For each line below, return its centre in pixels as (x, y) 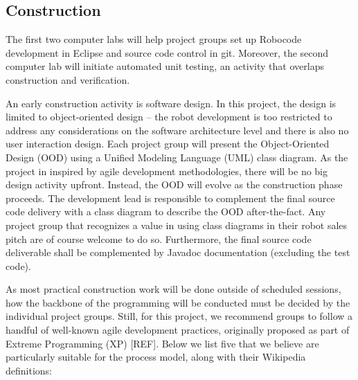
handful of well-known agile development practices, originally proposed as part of (178, 330)
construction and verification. (68, 79)
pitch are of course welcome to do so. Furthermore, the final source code (159, 238)
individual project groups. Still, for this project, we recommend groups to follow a (179, 316)
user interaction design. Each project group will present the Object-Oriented (168, 144)
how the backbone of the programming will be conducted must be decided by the (178, 302)
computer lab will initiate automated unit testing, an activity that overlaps (165, 66)
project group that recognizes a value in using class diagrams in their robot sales (177, 225)
